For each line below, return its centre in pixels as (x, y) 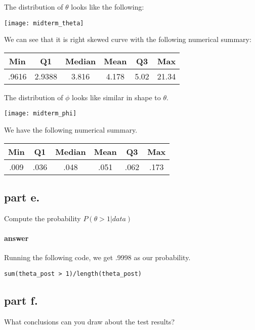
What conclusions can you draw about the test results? (90, 321)
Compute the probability (42, 218)
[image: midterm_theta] (44, 23)
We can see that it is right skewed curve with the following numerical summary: (128, 39)
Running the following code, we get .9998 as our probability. (97, 257)
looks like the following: (108, 7)
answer (16, 238)
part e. (22, 197)
